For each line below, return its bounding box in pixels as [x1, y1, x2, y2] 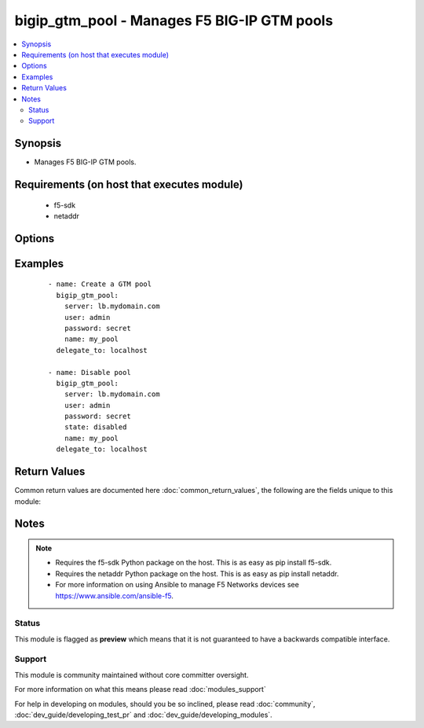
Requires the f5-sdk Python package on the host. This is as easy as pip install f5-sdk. [55, 558, 332, 568]
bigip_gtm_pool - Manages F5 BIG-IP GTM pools [14, 12, 334, 29]
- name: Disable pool [48, 368, 131, 377]
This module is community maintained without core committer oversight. [14, 670, 249, 679]
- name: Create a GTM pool [48, 280, 152, 289]
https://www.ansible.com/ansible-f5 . [55, 590, 174, 601]
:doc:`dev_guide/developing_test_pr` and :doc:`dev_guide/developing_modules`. [14, 710, 272, 719]
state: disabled [64, 423, 127, 432]
